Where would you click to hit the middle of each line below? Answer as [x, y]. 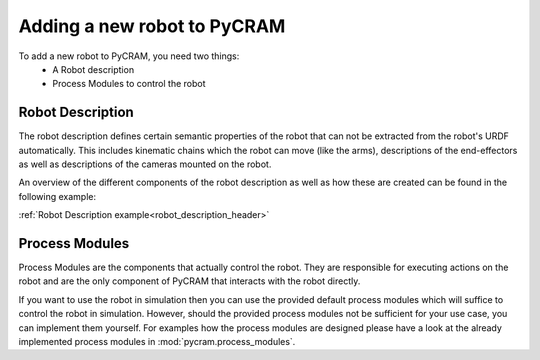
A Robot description [93, 69]
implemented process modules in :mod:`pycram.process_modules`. [157, 342]
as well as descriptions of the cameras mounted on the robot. [145, 164]
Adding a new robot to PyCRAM [152, 26]
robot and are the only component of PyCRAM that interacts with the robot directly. [189, 281]
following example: [57, 196]
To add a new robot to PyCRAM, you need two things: [129, 56]
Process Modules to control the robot [129, 84]
